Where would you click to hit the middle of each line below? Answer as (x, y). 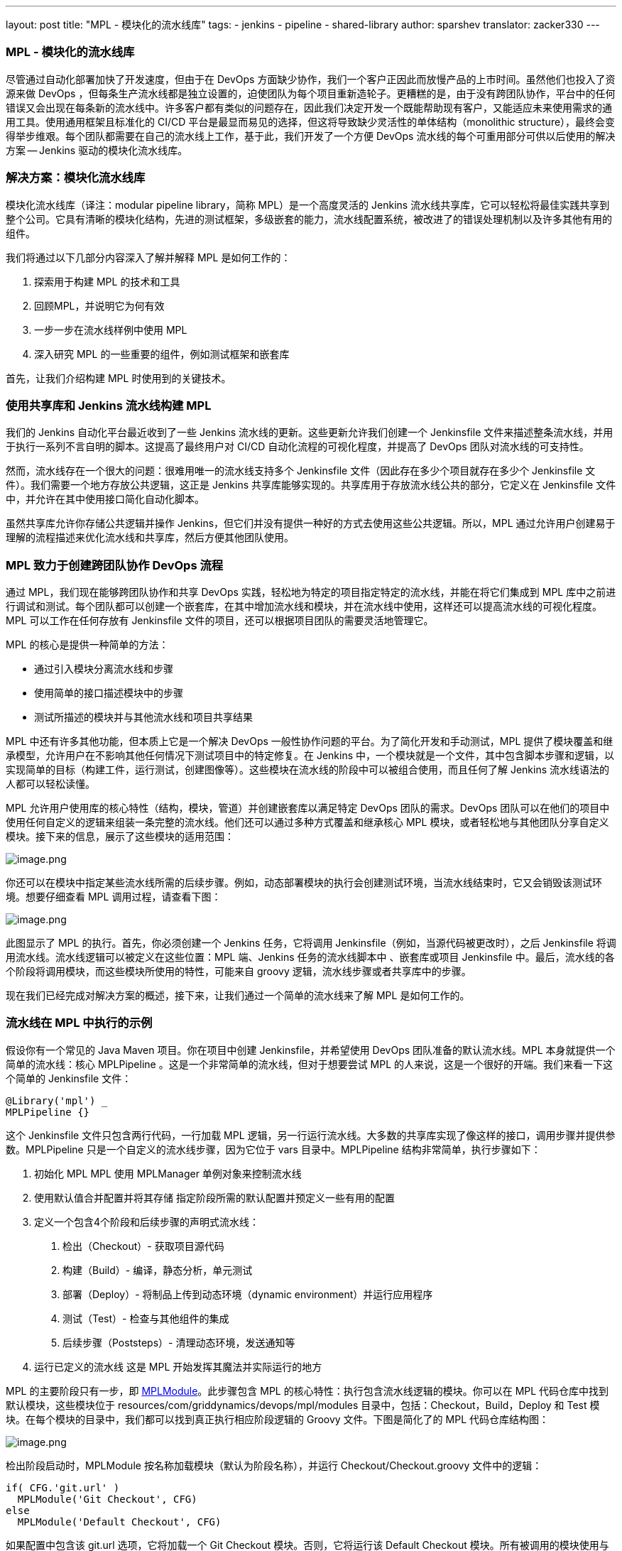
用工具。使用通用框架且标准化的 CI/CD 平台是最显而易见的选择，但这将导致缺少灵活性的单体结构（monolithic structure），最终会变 (311, 121)
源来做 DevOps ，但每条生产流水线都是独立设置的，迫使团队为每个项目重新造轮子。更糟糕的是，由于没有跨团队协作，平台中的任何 (311, 93)
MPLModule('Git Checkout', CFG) (107, 1499)
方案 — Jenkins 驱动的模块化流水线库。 (97, 150)
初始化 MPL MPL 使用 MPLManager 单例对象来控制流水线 (168, 1173)
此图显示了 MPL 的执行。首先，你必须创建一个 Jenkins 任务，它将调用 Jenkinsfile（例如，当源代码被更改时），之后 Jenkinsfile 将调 (311, 943)
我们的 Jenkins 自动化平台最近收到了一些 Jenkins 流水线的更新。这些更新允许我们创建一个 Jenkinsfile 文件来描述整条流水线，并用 (310, 432)
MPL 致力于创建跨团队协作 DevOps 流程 (115, 565)
